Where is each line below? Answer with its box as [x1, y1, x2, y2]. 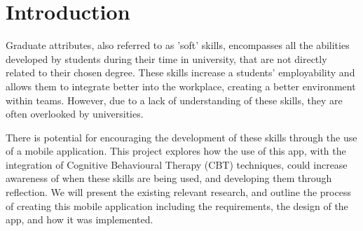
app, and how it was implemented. [6, 212, 153, 227]
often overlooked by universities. [6, 106, 144, 121]
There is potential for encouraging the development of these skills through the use [6, 129, 357, 144]
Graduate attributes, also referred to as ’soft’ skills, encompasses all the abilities [6, 38, 350, 52]
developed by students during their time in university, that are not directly [6, 51, 327, 66]
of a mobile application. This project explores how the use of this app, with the [6, 143, 346, 158]
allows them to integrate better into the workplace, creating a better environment [6, 78, 356, 93]
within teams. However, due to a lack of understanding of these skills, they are [6, 92, 343, 107]
